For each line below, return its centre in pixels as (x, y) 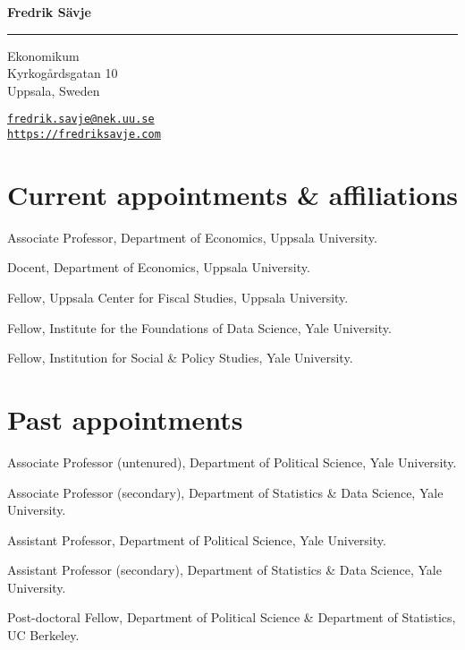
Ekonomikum (43, 55)
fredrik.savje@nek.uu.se (81, 120)
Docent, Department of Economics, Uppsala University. (159, 267)
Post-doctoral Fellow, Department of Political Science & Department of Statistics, (232, 617)
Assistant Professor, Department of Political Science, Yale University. (197, 539)
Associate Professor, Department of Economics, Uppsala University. (192, 237)
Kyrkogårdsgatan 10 (63, 73)
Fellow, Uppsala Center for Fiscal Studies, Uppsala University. (178, 297)
